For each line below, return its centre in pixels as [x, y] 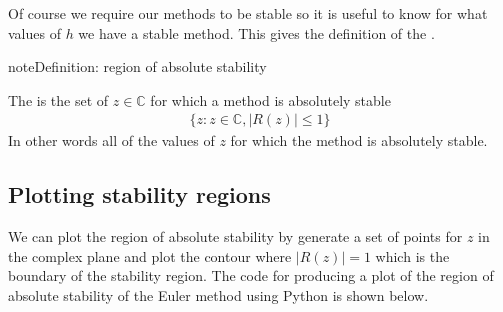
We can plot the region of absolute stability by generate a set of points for [235, 236]
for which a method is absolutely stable [270, 99]
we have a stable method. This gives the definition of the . [256, 32]
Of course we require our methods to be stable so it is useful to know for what [248, 13]
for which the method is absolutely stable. [359, 140]
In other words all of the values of [111, 140]
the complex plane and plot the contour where [150, 255]
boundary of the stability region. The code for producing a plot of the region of [251, 275]
